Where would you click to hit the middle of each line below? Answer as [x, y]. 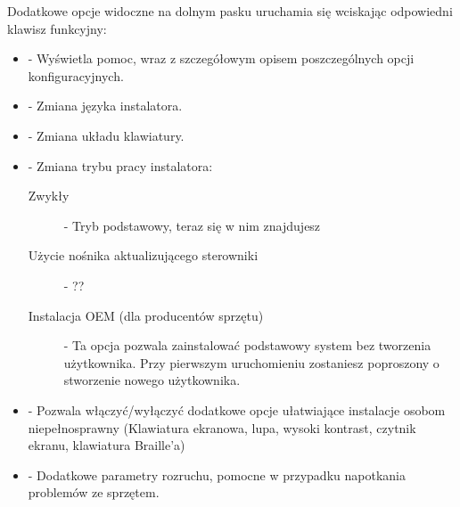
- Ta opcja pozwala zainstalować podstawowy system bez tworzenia [247, 345]
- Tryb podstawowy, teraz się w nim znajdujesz [192, 225]
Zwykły [49, 196]
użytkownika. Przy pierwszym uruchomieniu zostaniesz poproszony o [251, 362]
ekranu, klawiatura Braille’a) [107, 445]
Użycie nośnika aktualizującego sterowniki [143, 255]
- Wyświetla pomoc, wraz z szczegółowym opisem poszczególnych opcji [221, 58]
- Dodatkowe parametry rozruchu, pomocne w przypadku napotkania [217, 474]
